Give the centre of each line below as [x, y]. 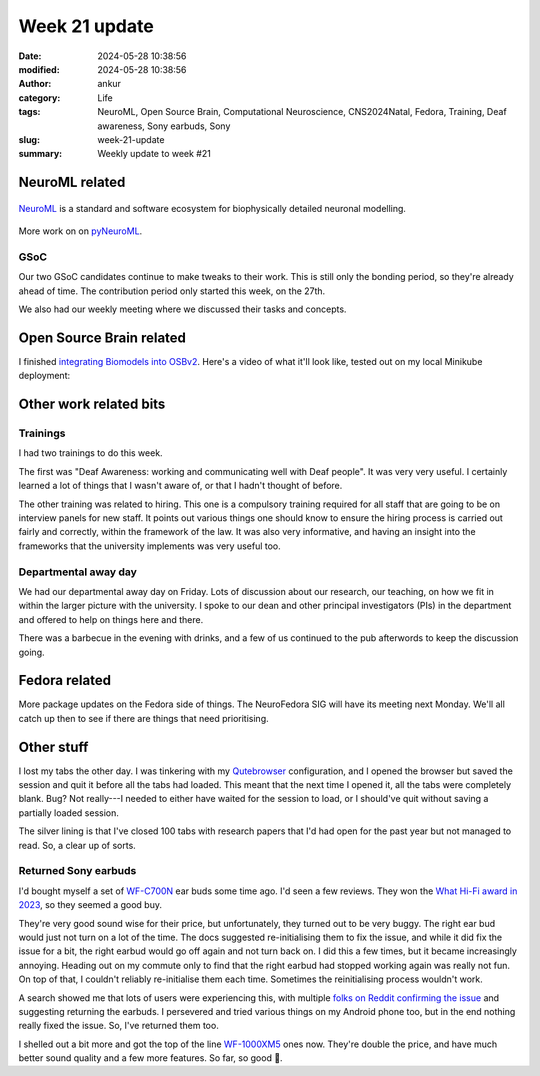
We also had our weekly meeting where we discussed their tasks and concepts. [182, 309]
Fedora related [65, 680]
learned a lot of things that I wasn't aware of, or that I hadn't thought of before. [180, 486]
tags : [29, 112]
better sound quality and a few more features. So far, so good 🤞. [151, 1058]
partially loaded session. [68, 812]
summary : [40, 154]
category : [39, 97]
